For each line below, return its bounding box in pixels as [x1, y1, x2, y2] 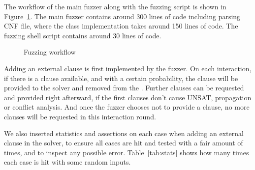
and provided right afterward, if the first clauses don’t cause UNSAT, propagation [4, 92, 252, 102]
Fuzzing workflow [24, 47, 76, 57]
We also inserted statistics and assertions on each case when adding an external [4, 128, 244, 138]
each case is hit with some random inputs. [4, 157, 131, 167]
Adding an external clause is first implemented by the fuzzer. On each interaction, [4, 63, 252, 73]
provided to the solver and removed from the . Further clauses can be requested [4, 83, 244, 93]
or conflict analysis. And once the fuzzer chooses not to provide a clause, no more [4, 102, 250, 112]
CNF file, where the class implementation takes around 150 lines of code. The [4, 21, 238, 31]
